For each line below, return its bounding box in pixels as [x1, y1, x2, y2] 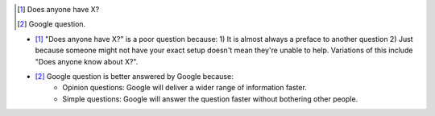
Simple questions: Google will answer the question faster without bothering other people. [62, 93, 358, 104]
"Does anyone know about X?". [35, 56, 139, 66]
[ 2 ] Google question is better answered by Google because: [35, 71, 234, 81]
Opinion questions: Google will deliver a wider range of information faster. [62, 83, 308, 93]
